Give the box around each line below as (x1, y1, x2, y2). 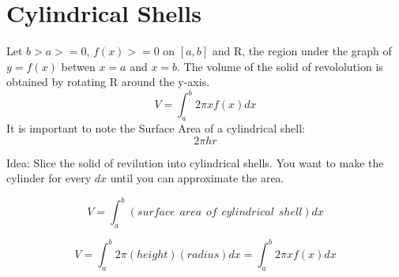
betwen (61, 58, 96, 74)
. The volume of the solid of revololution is (177, 58, 383, 74)
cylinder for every (6, 170, 92, 186)
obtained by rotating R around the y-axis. (6, 73, 210, 90)
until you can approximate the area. (110, 170, 284, 186)
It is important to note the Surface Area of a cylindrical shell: (6, 120, 305, 137)
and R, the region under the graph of (212, 43, 392, 59)
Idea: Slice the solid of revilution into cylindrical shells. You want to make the (6, 154, 384, 170)
